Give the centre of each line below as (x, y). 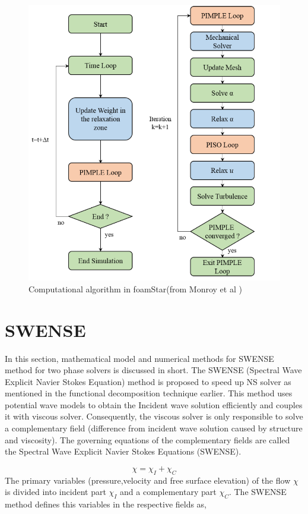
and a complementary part (168, 492)
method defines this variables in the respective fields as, (106, 504)
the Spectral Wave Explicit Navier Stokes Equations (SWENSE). (123, 451)
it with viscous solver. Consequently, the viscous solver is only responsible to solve (154, 416)
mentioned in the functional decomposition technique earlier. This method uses (149, 393)
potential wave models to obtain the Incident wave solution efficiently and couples (154, 404)
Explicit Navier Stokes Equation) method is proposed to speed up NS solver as (148, 381)
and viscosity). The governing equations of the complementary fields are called (147, 439)
